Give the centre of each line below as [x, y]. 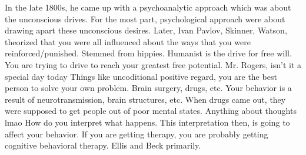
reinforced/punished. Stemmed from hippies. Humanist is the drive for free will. [148, 53]
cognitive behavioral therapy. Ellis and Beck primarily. [103, 145]
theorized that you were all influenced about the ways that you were [128, 41]
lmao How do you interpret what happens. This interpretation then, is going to [147, 122]
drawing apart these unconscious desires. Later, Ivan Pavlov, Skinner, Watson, [146, 30]
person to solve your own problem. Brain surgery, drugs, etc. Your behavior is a [148, 88]
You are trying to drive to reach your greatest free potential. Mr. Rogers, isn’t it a [153, 64]
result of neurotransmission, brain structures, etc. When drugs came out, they [145, 99]
